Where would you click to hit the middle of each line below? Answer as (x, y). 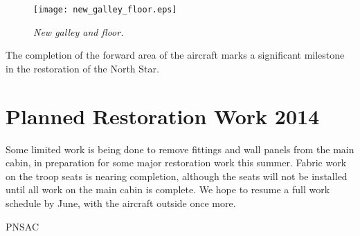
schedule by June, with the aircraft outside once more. (121, 203)
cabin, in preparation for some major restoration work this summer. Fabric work (176, 163)
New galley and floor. (79, 31)
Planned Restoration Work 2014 (163, 116)
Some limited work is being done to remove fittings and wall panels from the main (180, 149)
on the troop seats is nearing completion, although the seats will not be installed (177, 176)
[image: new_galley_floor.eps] (105, 10)
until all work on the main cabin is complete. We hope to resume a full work (168, 189)
